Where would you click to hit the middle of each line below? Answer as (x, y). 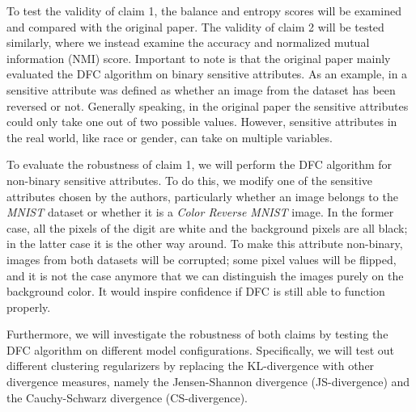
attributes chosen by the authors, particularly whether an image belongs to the (202, 196)
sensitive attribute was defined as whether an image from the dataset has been (201, 89)
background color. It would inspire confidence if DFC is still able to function (196, 291)
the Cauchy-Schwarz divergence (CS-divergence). (127, 397)
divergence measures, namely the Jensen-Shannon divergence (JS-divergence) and (208, 382)
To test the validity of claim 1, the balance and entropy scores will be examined (204, 11)
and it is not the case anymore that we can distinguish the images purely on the (205, 275)
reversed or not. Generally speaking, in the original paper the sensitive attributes (208, 105)
